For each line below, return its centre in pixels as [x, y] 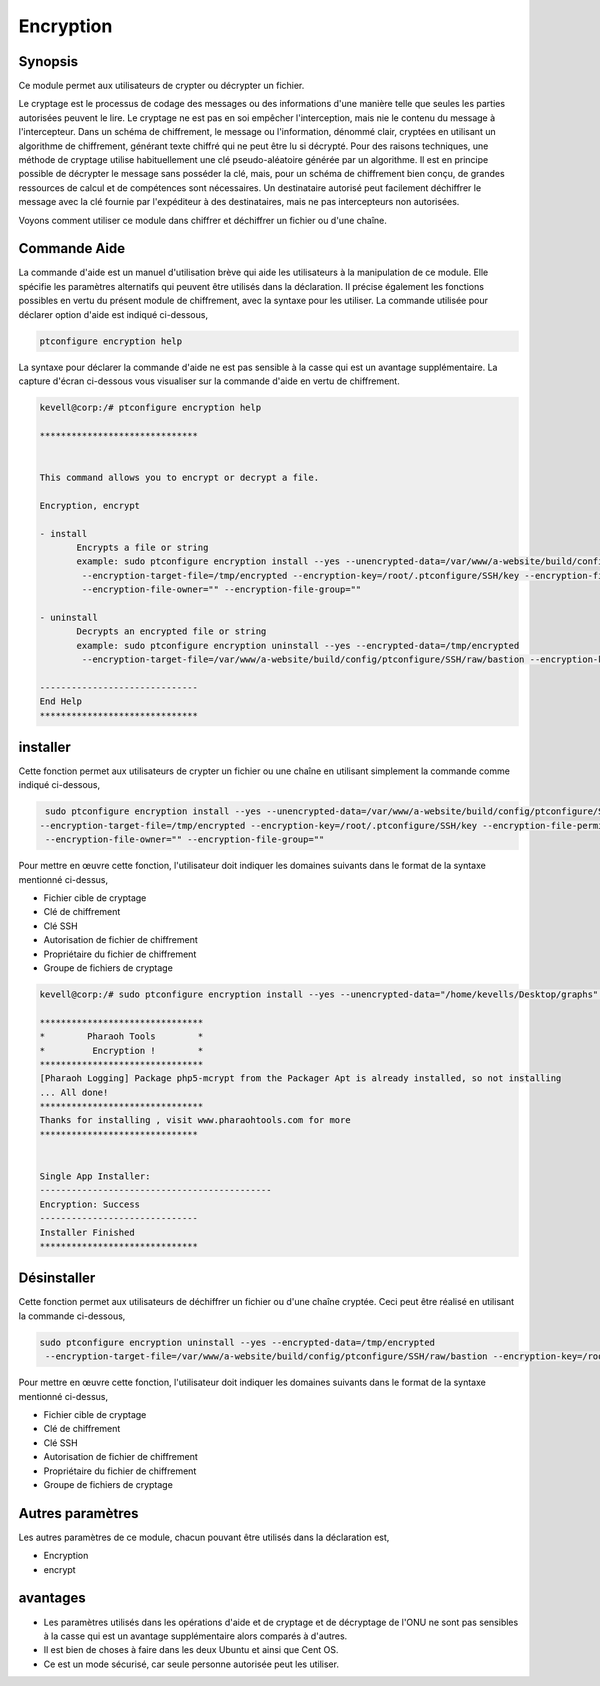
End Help [61, 701]
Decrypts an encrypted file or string [171, 631]
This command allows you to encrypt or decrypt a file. [179, 477]
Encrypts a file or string [142, 547]
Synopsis [48, 61]
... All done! [74, 1092]
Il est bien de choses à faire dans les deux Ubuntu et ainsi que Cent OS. [191, 1650]
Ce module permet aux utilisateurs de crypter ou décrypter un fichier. [161, 86]
